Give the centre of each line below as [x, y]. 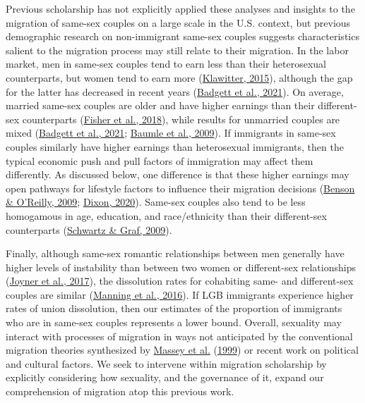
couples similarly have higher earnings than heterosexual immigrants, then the [175, 146]
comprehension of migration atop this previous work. [120, 391]
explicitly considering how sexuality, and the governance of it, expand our [165, 377]
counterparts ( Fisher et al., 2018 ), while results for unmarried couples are [181, 119]
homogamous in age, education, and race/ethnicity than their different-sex [166, 215]
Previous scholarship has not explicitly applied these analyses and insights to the [180, 8]
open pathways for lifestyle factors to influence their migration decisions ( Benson [180, 188]
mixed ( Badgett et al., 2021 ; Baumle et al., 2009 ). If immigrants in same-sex [171, 133]
